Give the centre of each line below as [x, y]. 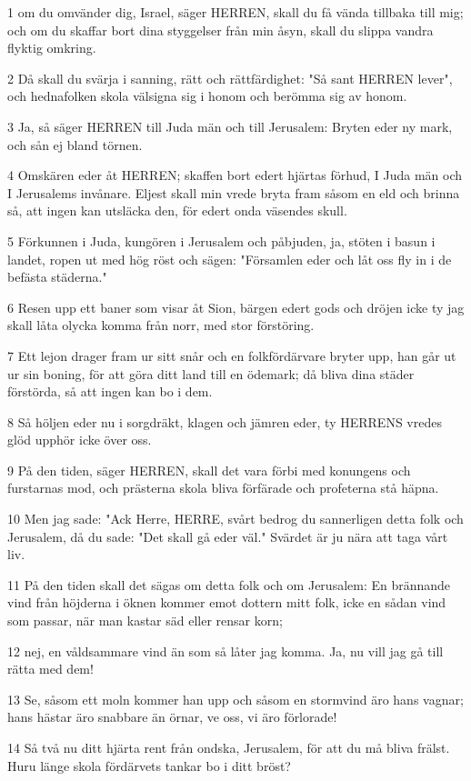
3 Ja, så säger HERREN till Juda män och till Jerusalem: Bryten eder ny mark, [230, 126]
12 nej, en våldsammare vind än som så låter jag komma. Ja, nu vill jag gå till [225, 651]
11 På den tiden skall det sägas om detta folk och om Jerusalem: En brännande [229, 584]
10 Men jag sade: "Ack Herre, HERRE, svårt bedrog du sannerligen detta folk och [235, 519]
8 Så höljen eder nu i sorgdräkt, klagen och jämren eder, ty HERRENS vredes [225, 421]
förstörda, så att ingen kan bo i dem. [110, 391]
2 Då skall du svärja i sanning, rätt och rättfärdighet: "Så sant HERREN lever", [230, 78]
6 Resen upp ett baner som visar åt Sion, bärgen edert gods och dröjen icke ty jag [236, 307]
